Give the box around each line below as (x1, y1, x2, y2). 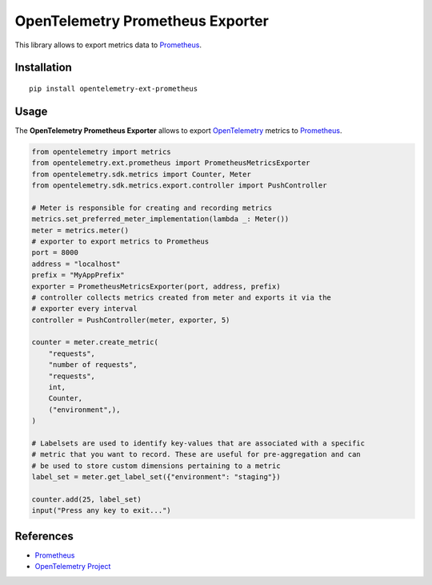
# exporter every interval (31, 305, 138, 313)
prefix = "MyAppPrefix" (31, 271, 126, 280)
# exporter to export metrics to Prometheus (31, 236, 210, 246)
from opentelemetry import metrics (31, 147, 171, 156)
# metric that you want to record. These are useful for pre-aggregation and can (31, 450, 362, 459)
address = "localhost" (31, 259, 121, 268)
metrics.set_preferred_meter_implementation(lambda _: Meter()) (31, 215, 290, 224)
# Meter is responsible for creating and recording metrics (31, 203, 273, 212)
